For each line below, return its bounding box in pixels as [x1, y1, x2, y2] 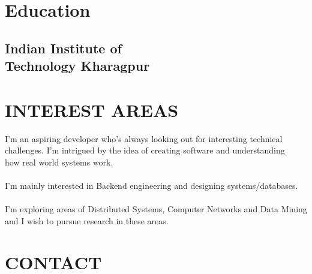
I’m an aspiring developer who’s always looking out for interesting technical [5, 132, 283, 144]
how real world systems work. [5, 155, 113, 168]
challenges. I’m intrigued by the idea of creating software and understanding [5, 144, 285, 156]
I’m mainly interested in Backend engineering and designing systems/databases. [5, 179, 298, 192]
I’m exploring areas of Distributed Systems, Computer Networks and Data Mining [5, 203, 307, 215]
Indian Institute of [5, 38, 122, 57]
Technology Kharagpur [5, 56, 150, 75]
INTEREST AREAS [5, 97, 179, 122]
